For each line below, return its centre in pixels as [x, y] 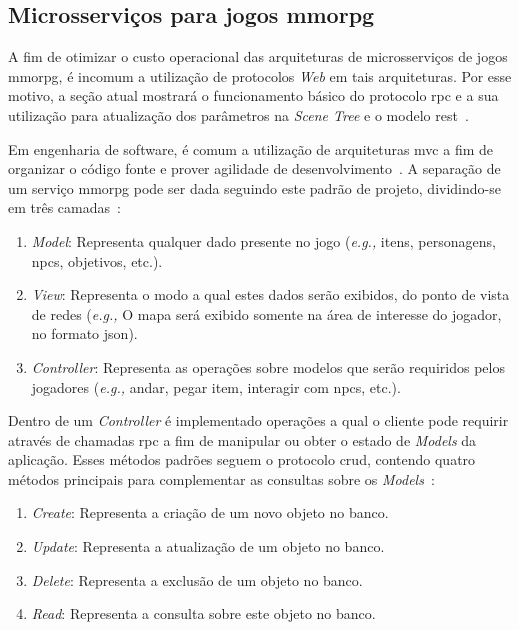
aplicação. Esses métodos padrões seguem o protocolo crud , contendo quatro [242, 459]
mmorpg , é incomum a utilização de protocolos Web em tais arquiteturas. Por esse [260, 75]
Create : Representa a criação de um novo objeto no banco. [210, 512]
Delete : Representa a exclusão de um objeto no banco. [197, 579]
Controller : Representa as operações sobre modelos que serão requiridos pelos [268, 366]
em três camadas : [64, 207]
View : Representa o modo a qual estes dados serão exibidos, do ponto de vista [270, 294]
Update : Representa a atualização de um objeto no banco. [208, 546]
